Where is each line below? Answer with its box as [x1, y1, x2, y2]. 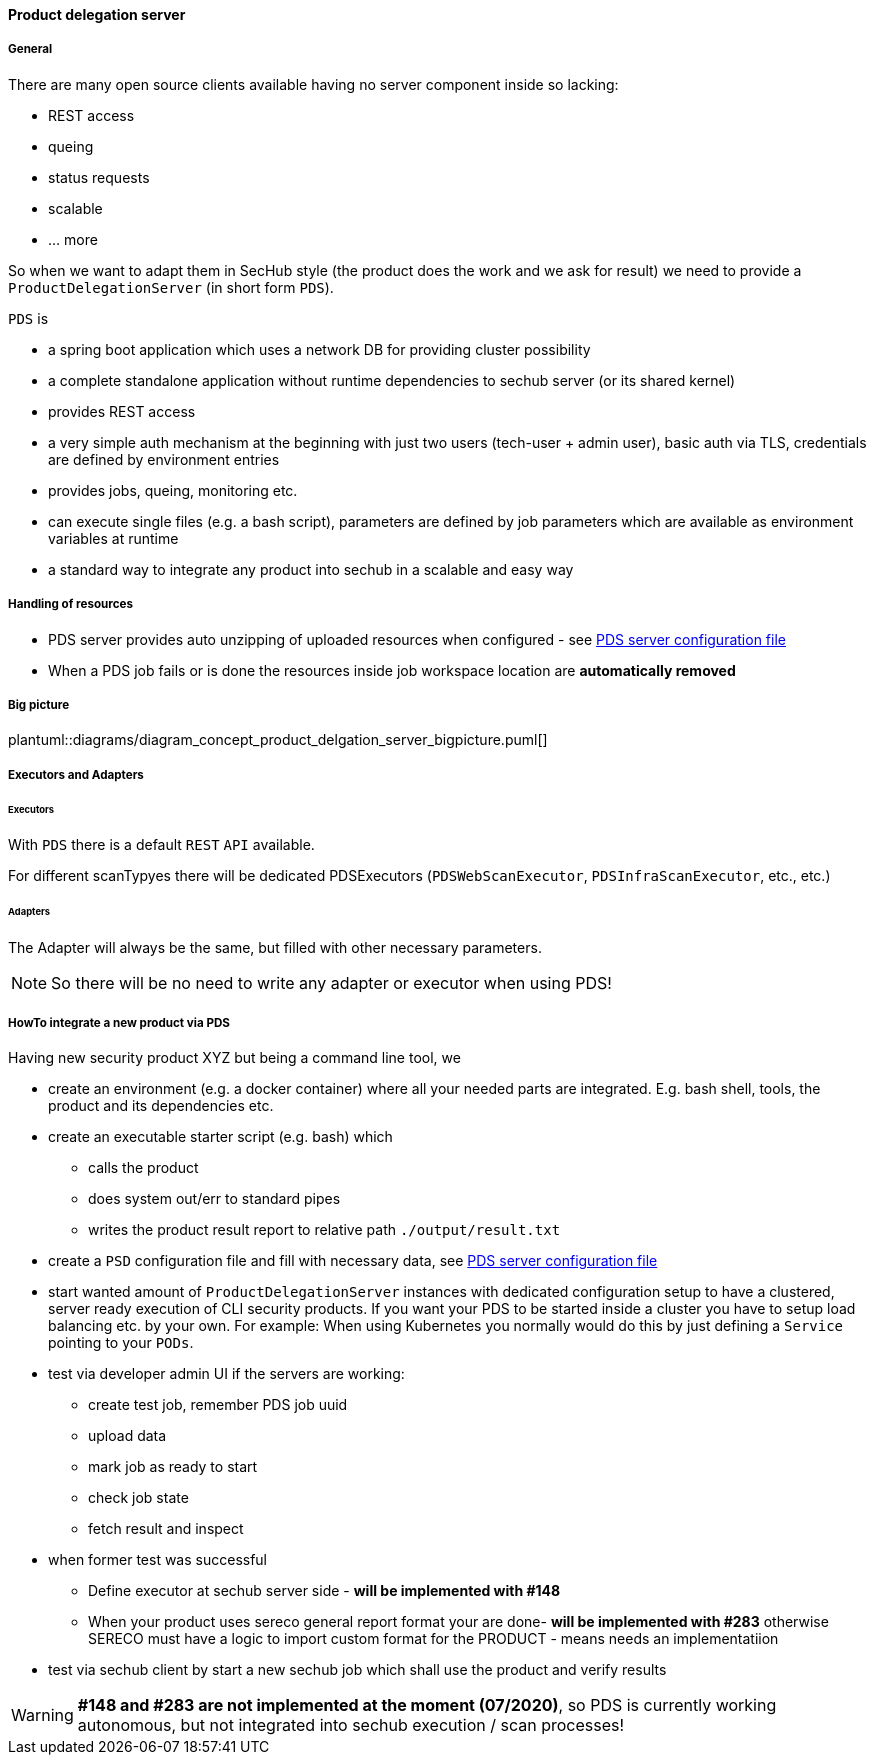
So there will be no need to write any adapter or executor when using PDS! [51, 973, 612, 994]
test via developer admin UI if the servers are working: [48, 1364, 405, 1382]
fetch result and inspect [88, 1519, 244, 1537]
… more [48, 230, 98, 248]
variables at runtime [48, 529, 179, 547]
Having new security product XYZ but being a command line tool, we [8, 1048, 461, 1066]
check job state [88, 1488, 189, 1506]
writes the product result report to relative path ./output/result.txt [88, 1220, 561, 1238]
